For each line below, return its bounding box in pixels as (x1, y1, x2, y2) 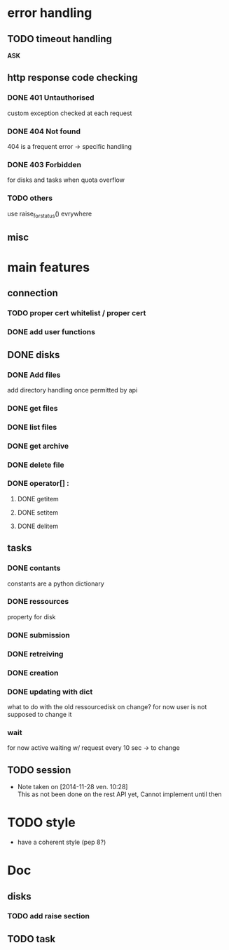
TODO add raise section (7, 911, 90, 921)
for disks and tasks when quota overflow (7, 176, 125, 184)
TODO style (7, 814, 76, 831)
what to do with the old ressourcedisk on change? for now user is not (7, 702, 207, 711)
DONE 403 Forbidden (7, 159, 82, 169)
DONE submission (7, 630, 70, 640)
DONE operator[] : (7, 479, 69, 489)
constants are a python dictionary (7, 579, 105, 588)
